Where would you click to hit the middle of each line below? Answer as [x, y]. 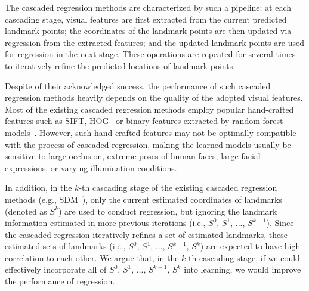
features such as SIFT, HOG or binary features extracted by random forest [144, 121]
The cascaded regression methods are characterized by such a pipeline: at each [148, 7]
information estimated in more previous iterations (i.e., [105, 223]
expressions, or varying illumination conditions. [91, 167]
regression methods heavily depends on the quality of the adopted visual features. [154, 97]
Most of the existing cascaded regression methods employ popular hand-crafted [149, 109]
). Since [280, 223]
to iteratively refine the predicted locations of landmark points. [120, 65]
